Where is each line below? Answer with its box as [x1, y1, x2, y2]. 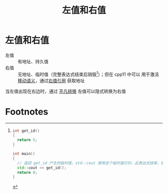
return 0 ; [17, 170, 37, 175]
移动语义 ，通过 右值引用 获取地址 [17, 77, 85, 83]
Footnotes [5, 106, 48, 117]
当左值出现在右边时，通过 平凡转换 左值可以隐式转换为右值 [5, 88, 126, 94]
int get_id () [12, 128, 40, 133]
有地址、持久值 [17, 58, 48, 64]
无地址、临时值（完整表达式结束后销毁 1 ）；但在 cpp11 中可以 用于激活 [17, 70, 159, 77]
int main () [12, 151, 35, 156]
